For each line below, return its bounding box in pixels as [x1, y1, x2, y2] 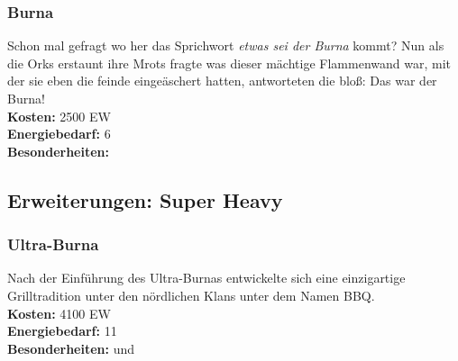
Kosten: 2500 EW [7, 106, 111, 125]
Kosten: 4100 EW [7, 303, 111, 322]
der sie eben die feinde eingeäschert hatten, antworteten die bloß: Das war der [7, 71, 437, 90]
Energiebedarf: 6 [7, 124, 111, 143]
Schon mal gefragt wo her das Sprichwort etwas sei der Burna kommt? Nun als [7, 36, 444, 55]
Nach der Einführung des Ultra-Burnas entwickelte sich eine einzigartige [7, 268, 406, 287]
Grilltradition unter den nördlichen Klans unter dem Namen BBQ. [7, 285, 375, 304]
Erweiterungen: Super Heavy [7, 185, 283, 213]
